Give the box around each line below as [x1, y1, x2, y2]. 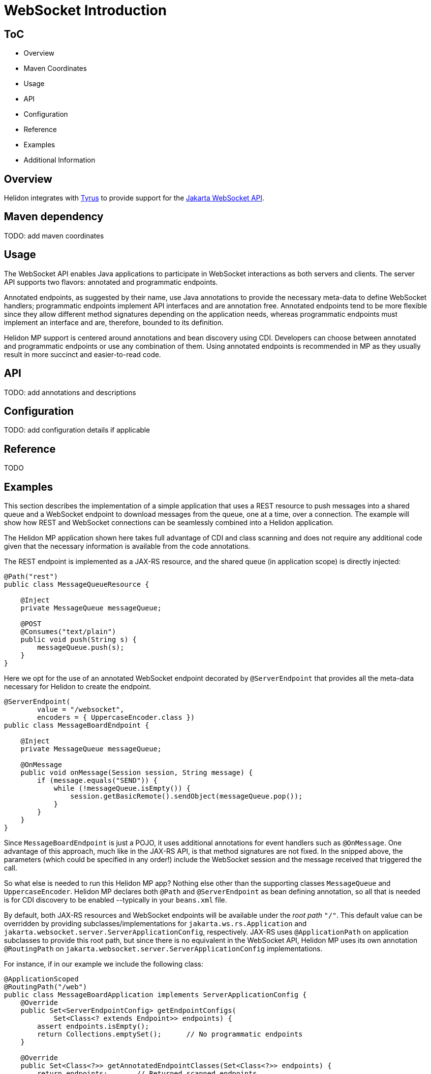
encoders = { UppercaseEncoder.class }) [37, 713, 195, 722]
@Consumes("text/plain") [20, 628, 116, 636]
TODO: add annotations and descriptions [4, 388, 136, 397]
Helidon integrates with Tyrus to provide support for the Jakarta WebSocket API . [4, 194, 264, 202]
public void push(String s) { [20, 636, 137, 644]
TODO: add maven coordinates [4, 231, 104, 240]
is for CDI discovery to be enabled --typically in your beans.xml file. [4, 896, 227, 905]
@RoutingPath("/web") [4, 983, 87, 991]
